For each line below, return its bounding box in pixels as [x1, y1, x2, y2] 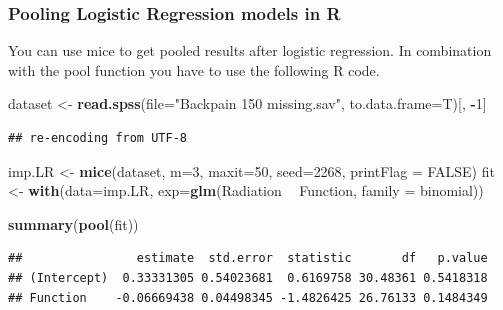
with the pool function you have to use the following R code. [8, 59, 380, 80]
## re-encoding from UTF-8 [8, 131, 187, 145]
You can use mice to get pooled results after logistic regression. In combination [8, 40, 492, 61]
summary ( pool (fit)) [8, 213, 139, 234]
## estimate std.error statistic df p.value [8, 251, 488, 266]
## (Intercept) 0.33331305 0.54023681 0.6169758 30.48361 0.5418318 [8, 270, 488, 285]
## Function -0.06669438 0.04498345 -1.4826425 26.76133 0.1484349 [8, 290, 488, 305]
